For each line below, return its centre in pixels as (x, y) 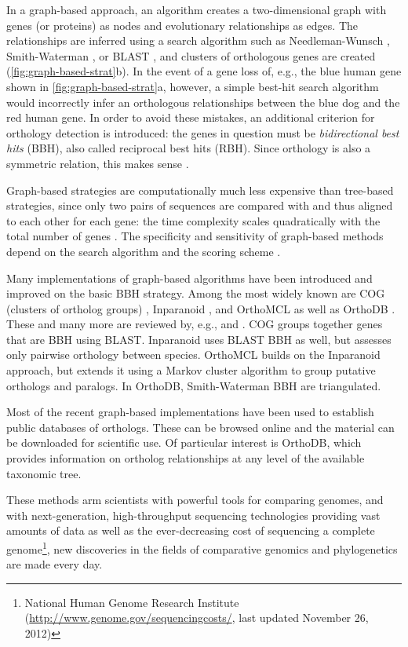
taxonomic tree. (44, 473)
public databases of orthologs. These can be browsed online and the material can (200, 427)
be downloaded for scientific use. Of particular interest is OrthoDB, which (184, 442)
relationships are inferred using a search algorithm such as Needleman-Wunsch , (198, 40)
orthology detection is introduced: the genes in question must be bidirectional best (203, 132)
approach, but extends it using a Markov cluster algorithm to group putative (191, 370)
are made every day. (55, 564)
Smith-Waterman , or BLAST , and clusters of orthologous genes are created (191, 55)
